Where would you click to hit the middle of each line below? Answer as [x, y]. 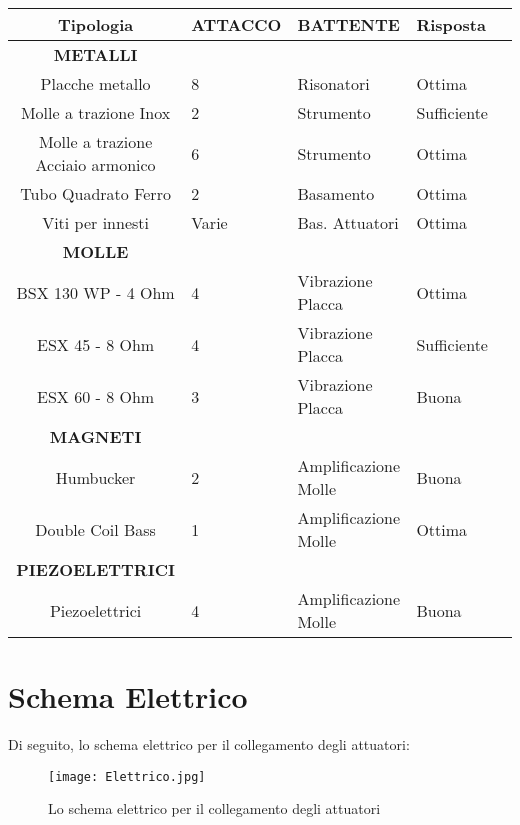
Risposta [451, 24]
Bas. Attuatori [348, 222]
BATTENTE [348, 24]
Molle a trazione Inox [95, 112]
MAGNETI [95, 436]
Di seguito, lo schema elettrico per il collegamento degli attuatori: [209, 744]
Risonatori [333, 83]
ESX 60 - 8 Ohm [96, 396]
